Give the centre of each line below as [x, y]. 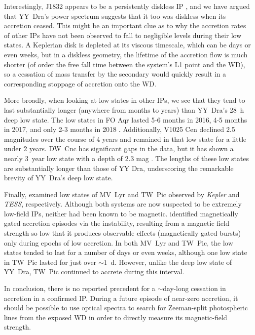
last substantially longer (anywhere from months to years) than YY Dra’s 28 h [124, 109]
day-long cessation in [195, 288]
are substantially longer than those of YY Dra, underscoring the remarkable [119, 168]
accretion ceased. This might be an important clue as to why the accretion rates [125, 25]
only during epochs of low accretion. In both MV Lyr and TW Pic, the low [119, 242]
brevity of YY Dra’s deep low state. [58, 178]
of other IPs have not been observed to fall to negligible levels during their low [123, 35]
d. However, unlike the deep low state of [171, 262]
